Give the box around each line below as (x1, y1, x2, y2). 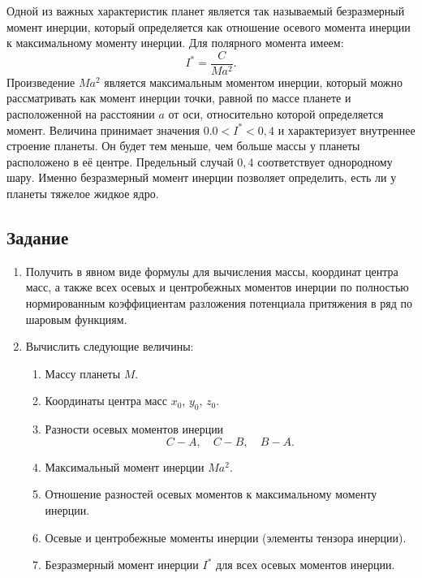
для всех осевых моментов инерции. (216, 556, 395, 573)
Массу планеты (45, 364, 121, 382)
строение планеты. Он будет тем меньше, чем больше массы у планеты (6, 137, 360, 154)
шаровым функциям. (25, 310, 127, 327)
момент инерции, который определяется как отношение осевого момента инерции (6, 18, 411, 35)
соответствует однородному (257, 153, 393, 170)
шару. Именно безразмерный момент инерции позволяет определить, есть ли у (6, 169, 397, 186)
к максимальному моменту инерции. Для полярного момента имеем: (6, 34, 344, 51)
